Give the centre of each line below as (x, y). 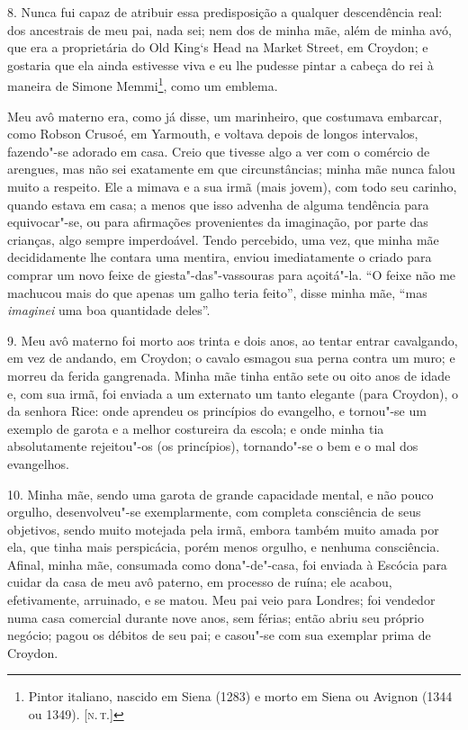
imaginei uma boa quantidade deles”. (109, 310)
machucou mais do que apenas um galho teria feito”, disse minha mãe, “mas (217, 292)
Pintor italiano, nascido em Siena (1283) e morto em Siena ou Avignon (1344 (240, 696)
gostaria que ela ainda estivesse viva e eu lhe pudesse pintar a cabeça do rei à (220, 64)
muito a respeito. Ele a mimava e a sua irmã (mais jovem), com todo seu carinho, (232, 186)
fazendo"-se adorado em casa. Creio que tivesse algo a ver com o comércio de (219, 151)
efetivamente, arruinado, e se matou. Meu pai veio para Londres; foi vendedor (221, 600)
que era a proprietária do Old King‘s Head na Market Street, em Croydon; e (218, 47)
